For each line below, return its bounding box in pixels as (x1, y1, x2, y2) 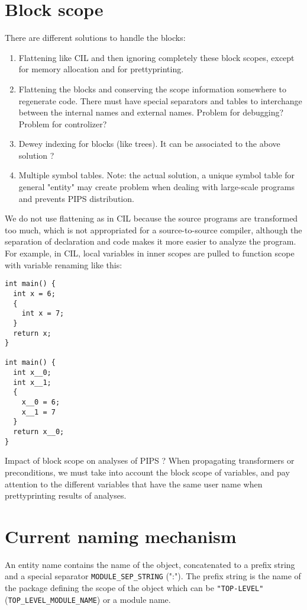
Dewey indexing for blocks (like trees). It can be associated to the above (18, 137, 280, 150)
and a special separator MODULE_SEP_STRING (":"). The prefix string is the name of (5, 570, 301, 582)
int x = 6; (13, 289, 56, 298)
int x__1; (13, 378, 51, 387)
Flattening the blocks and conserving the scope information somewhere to (18, 82, 286, 95)
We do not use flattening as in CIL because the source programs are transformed (5, 212, 298, 224)
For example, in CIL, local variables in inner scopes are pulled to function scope (5, 247, 295, 259)
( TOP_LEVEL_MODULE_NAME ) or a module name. (5, 593, 171, 605)
